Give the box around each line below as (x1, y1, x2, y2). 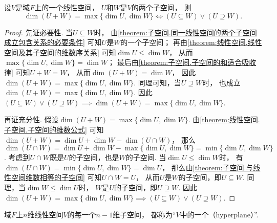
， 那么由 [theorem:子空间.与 (162, 162, 253, 172)
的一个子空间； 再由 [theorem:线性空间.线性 (120, 37, 262, 48)
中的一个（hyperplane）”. (180, 209, 259, 220)
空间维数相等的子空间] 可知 (11, 172, 102, 183)
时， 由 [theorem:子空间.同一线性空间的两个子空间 (94, 27, 257, 37)
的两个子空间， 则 (131, 2, 191, 12)
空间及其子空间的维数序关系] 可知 (4, 47, 116, 57)
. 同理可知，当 (134, 77, 181, 87)
